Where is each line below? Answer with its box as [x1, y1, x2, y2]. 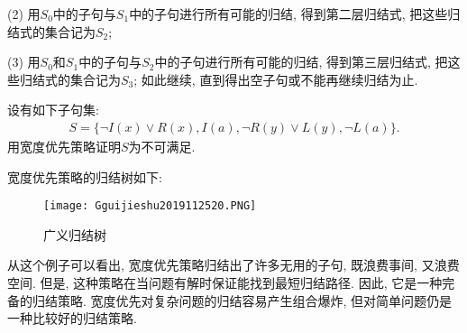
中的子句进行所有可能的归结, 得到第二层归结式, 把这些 [129, 5, 448, 23]
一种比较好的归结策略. [7, 309, 137, 328]
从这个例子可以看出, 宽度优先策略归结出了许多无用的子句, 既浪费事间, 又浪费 [7, 255, 460, 274]
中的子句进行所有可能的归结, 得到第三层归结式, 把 [154, 52, 448, 71]
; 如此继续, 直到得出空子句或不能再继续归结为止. [133, 69, 418, 88]
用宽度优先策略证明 [7, 137, 121, 155]
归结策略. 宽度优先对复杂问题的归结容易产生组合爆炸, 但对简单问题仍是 [32, 291, 453, 310]
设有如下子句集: [7, 100, 99, 119]
